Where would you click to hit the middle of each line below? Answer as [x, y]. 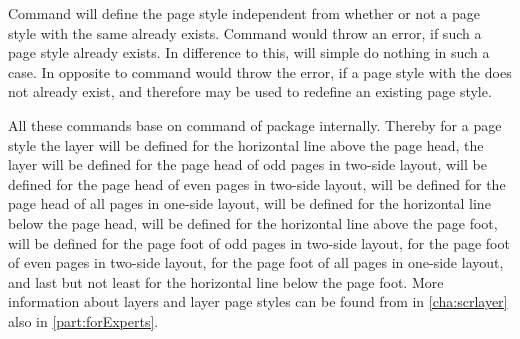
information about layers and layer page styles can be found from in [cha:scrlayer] [258, 301]
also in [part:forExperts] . [83, 320]
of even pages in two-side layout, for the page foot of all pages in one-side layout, [256, 262]
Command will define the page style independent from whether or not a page [244, 13]
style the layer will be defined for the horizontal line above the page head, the [246, 144]
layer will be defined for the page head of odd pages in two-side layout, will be [247, 164]
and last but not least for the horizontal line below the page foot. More [226, 281]
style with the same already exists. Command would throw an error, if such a [245, 32]
